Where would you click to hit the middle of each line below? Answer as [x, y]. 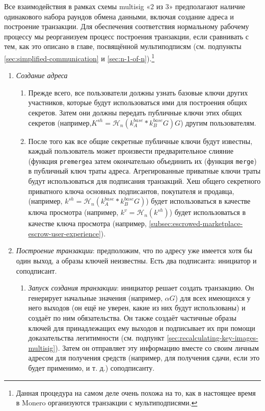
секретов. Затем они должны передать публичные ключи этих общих [135, 112]
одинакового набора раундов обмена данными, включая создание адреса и [119, 16]
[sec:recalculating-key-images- [213, 338]
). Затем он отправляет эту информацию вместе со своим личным [157, 347]
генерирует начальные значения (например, [95, 297]
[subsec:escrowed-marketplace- [196, 223]
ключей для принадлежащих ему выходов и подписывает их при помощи [142, 328]
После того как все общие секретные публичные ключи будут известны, [140, 141]
